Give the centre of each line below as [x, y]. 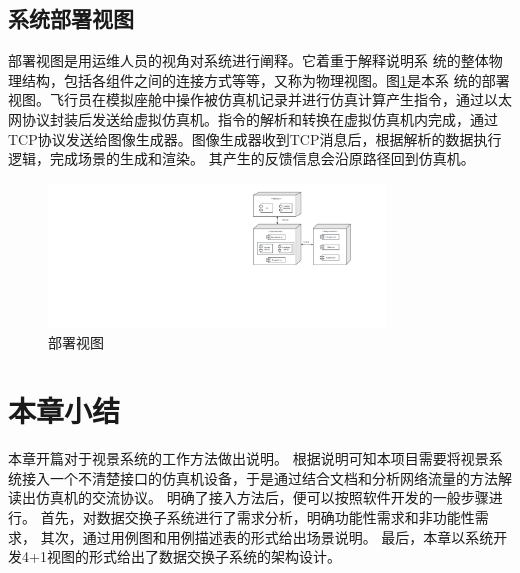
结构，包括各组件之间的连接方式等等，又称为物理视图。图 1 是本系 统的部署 [265, 79]
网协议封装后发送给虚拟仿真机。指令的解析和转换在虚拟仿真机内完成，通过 [253, 118]
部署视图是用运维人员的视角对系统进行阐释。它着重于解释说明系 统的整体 [248, 60]
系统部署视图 [71, 18]
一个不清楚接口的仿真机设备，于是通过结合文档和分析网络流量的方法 [273, 477]
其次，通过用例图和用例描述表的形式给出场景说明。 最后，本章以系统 [267, 536]
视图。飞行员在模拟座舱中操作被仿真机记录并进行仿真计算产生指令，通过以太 [260, 99]
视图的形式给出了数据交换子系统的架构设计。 [193, 556]
